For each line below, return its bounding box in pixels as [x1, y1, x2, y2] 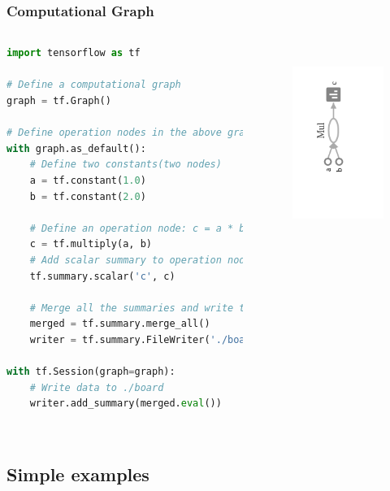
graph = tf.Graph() [6, 95, 111, 106]
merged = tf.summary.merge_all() [29, 318, 210, 330]
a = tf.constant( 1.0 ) [29, 174, 146, 186]
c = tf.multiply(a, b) [29, 238, 152, 250]
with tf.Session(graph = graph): [6, 366, 175, 378]
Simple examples [6, 461, 149, 486]
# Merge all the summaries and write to [29, 302, 251, 314]
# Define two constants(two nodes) [29, 159, 222, 171]
